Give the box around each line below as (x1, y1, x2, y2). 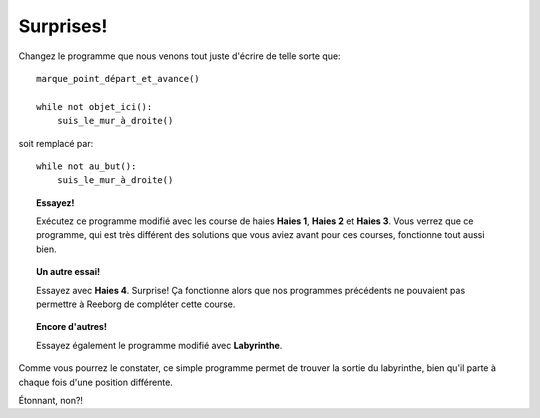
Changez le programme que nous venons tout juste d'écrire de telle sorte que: (18, 50, 341, 62)
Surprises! (18, 15, 108, 37)
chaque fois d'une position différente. (18, 376, 174, 388)
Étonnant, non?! (18, 394, 84, 406)
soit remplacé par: (18, 137, 94, 149)
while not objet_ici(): (36, 101, 153, 112)
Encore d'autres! (36, 321, 107, 333)
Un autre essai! (36, 266, 100, 278)
